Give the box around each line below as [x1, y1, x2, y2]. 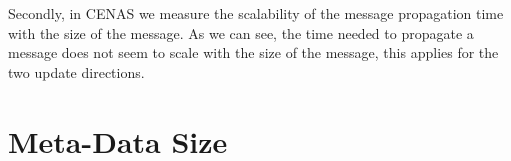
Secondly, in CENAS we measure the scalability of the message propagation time [8, 3, 504, 23]
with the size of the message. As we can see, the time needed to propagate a [8, 22, 474, 43]
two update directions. [8, 61, 145, 82]
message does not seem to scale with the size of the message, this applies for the [8, 42, 499, 63]
